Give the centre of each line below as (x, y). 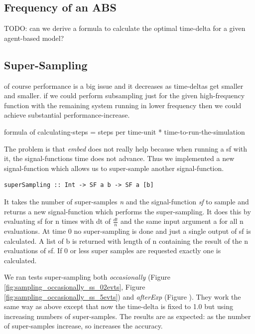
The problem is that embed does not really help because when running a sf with (126, 148)
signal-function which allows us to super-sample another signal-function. (114, 168)
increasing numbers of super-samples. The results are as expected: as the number (127, 316)
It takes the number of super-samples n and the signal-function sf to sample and (127, 201)
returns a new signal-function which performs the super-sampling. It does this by (127, 211)
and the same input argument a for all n (182, 221)
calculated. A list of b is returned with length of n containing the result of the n (126, 241)
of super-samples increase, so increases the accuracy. (83, 326)
